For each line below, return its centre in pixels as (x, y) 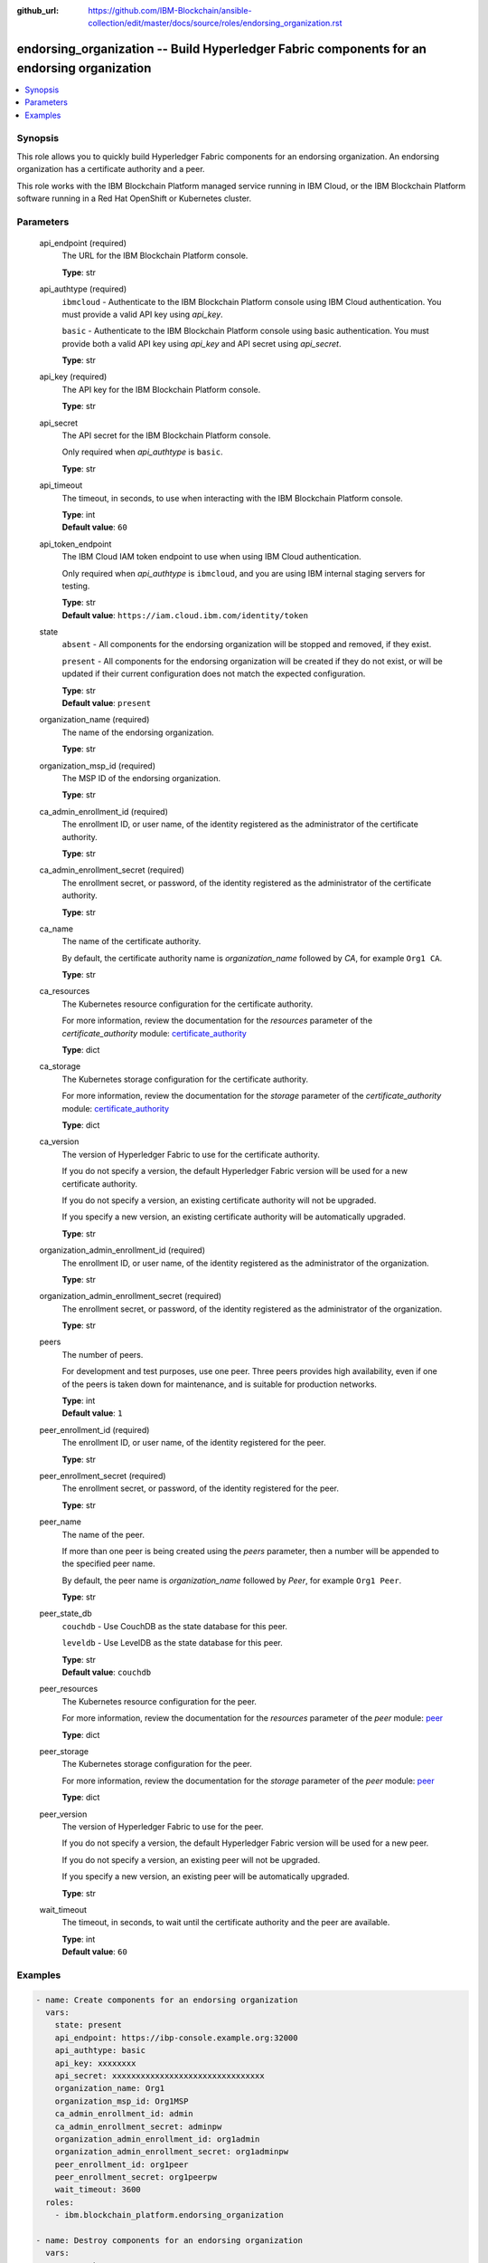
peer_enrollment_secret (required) (103, 1475)
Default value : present (107, 703)
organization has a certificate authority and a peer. (111, 169)
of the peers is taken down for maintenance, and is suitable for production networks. (219, 1384)
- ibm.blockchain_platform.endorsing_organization (169, 2215)
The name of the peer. (103, 1534)
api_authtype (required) (83, 289)
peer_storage (64, 1751)
